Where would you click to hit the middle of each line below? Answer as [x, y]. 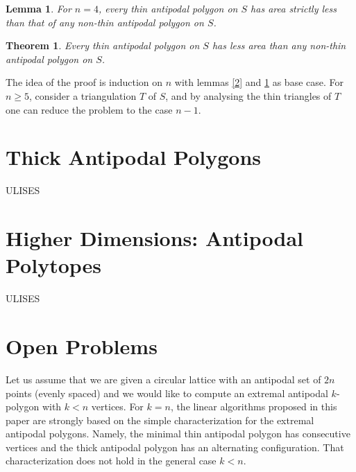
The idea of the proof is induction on [84, 82]
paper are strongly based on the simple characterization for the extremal [160, 420]
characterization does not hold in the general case [111, 461]
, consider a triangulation [83, 95]
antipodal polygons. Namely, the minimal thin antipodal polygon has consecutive [178, 434]
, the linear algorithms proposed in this [254, 407]
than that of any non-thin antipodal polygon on [105, 22]
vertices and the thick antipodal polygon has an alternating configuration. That [175, 447]
